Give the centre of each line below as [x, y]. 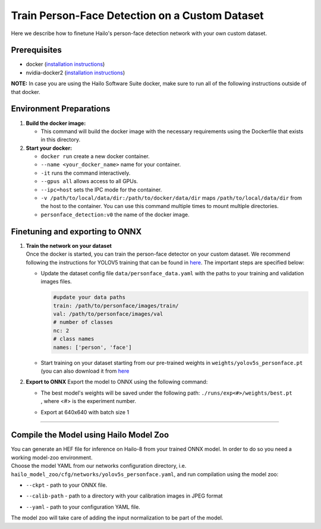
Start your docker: [49, 148]
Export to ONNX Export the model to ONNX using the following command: [117, 382]
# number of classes [83, 322]
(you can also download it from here [85, 371]
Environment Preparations [61, 109]
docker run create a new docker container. [95, 156]
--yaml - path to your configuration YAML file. [83, 507]
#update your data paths [89, 297]
